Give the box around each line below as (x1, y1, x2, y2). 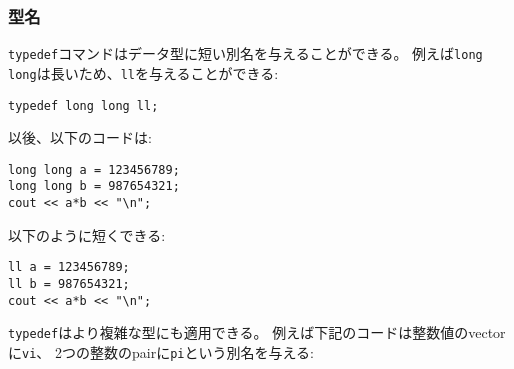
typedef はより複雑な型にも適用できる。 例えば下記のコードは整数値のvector (8, 322, 506, 343)
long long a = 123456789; (8, 162, 180, 177)
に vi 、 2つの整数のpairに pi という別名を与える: (8, 341, 314, 362)
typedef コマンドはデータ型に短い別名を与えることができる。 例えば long (8, 43, 483, 64)
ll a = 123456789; (8, 260, 130, 275)
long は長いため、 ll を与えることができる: (8, 62, 279, 83)
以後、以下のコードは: (8, 127, 152, 148)
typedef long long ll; (8, 98, 159, 113)
